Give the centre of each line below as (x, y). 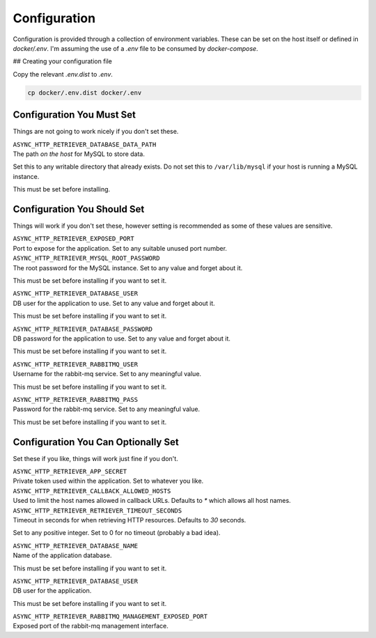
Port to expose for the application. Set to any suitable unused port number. (120, 248)
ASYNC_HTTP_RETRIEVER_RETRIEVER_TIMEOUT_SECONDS (97, 511)
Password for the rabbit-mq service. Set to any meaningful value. (107, 409)
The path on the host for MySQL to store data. (79, 154)
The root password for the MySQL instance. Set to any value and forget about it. (128, 267)
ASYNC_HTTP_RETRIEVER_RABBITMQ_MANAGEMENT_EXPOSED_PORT (110, 617)
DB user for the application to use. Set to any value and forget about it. (114, 303)
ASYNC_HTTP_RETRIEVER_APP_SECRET (70, 471)
